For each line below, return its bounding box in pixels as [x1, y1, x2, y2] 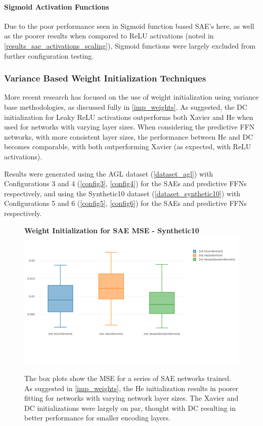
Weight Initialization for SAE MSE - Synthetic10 [24, 225, 199, 235]
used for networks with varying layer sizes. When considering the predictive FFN [4, 121, 255, 132]
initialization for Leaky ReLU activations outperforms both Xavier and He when [4, 111, 253, 122]
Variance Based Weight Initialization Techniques [4, 72, 206, 84]
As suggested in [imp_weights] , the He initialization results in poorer [24, 382, 239, 393]
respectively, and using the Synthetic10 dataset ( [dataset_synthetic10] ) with [4, 188, 241, 198]
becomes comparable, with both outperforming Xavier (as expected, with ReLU [4, 141, 251, 152]
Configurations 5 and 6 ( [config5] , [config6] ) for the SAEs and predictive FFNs [4, 198, 247, 208]
